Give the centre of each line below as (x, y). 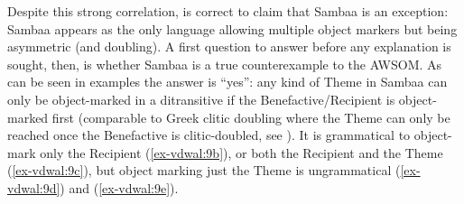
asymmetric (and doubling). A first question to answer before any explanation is (229, 46)
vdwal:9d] (34, 187)
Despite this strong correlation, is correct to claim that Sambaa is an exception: (228, 11)
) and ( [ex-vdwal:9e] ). (119, 187)
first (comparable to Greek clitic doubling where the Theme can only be (251, 117)
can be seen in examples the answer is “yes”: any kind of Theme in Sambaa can (227, 82)
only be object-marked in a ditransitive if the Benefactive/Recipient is (201, 99)
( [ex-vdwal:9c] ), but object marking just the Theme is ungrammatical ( (204, 170)
